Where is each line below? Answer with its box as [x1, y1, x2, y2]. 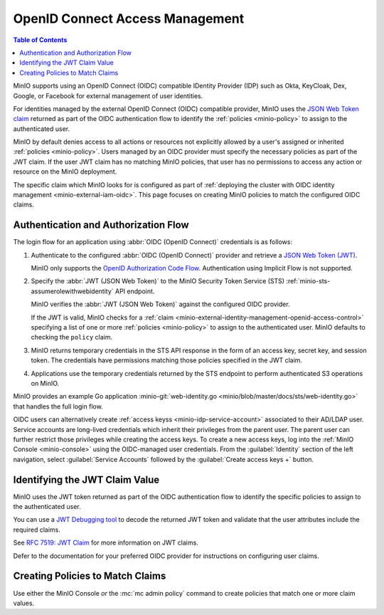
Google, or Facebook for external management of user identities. [13, 91, 203, 100]
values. [13, 599, 35, 607]
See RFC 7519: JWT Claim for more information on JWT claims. [13, 538, 198, 547]
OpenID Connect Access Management [13, 11, 245, 26]
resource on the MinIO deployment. [13, 167, 117, 176]
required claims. [13, 525, 60, 534]
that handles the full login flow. [13, 402, 103, 411]
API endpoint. [114, 287, 155, 295]
